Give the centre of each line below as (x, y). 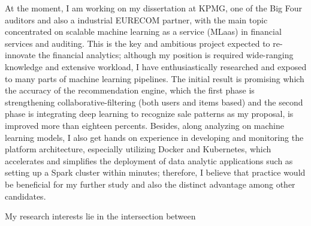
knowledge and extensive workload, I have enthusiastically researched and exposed (156, 66)
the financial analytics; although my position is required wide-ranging (166, 55)
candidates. (25, 196)
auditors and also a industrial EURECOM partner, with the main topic (136, 19)
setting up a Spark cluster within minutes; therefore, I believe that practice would (155, 172)
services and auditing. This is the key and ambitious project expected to (138, 43)
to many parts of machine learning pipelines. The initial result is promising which (155, 78)
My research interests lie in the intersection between (100, 216)
